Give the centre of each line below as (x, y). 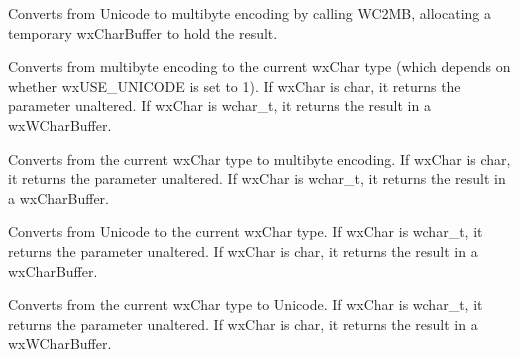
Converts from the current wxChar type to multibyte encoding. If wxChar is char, (259, 158)
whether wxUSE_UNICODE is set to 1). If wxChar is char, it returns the (234, 85)
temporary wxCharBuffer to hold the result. (143, 32)
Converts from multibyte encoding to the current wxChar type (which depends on (259, 66)
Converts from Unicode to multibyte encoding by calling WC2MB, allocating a (249, 13)
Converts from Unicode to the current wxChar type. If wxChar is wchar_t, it (245, 231)
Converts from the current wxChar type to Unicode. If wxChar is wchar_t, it (245, 304)
